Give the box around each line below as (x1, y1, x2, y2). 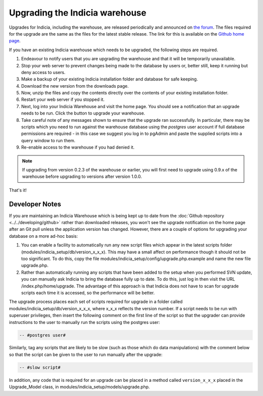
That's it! (9, 187, 27, 193)
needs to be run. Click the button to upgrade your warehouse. (21, 110, 146, 116)
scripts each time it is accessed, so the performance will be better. (21, 290, 155, 296)
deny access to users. (21, 69, 66, 75)
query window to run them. (21, 137, 75, 143)
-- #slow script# (19, 364, 61, 370)
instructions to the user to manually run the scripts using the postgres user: (9, 319, 160, 325)
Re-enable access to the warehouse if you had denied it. (21, 144, 135, 151)
